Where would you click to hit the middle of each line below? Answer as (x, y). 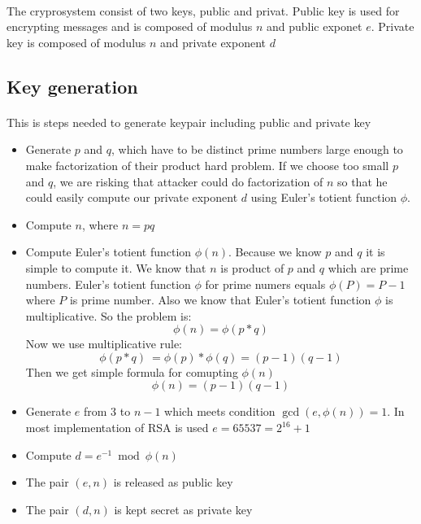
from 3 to (107, 411)
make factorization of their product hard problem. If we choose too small (207, 165)
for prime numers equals (265, 284)
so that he (362, 181)
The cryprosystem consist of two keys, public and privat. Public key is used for (203, 10)
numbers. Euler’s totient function (108, 284)
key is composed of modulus (76, 42)
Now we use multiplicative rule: (104, 344)
